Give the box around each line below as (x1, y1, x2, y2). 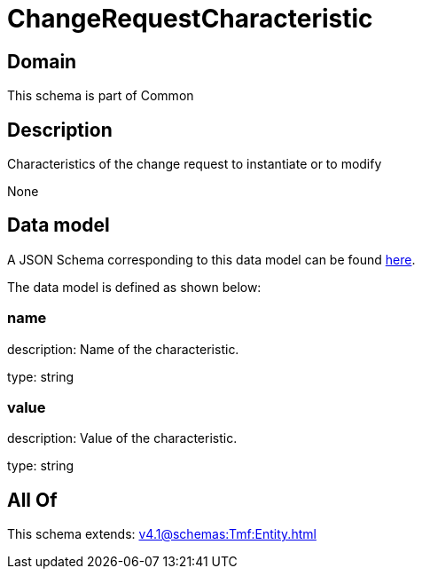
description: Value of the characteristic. (7, 430, 238, 446)
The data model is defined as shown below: (7, 279, 262, 295)
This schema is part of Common (7, 88, 194, 104)
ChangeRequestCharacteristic (7, 4, 373, 34)
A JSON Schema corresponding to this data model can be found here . (7, 251, 416, 267)
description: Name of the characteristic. (7, 341, 239, 357)
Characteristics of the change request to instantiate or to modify (7, 156, 382, 172)
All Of (7, 488, 58, 511)
